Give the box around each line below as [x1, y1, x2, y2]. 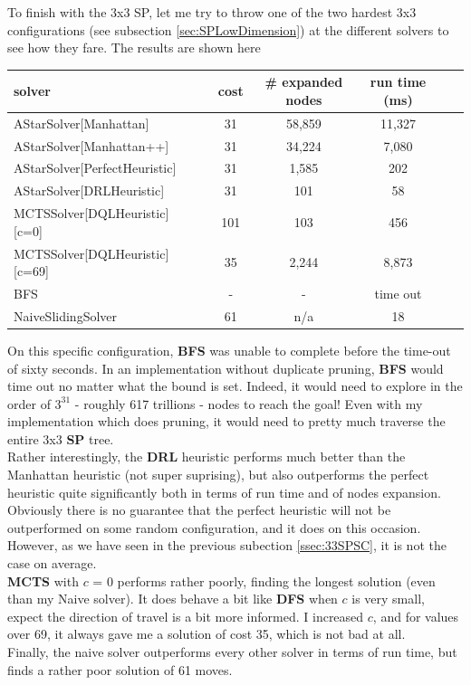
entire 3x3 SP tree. [7, 429, 114, 448]
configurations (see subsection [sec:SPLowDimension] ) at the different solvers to [7, 20, 449, 39]
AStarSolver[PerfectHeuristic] [14, 158, 177, 177]
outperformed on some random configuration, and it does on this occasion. [7, 518, 421, 537]
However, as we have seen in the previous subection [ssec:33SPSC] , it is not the [7, 536, 447, 555]
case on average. [7, 554, 97, 573]
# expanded [264, 72, 343, 91]
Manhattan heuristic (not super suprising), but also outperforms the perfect [7, 465, 429, 484]
